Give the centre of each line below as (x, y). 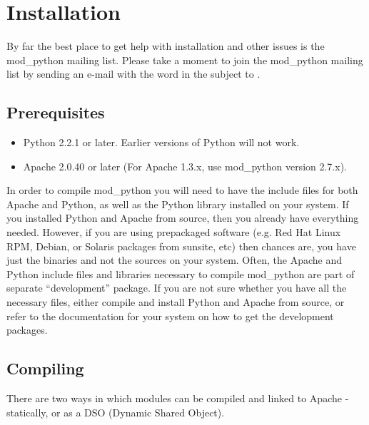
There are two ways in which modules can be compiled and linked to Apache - (178, 398)
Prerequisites (56, 112)
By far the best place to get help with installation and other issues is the (166, 46)
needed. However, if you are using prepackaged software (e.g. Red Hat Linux (174, 232)
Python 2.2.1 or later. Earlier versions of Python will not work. (161, 142)
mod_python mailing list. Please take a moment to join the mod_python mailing (185, 60)
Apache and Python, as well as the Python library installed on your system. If (178, 204)
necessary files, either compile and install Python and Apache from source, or (176, 302)
